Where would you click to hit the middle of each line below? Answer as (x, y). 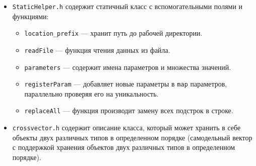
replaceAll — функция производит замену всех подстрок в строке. (129, 110)
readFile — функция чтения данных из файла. (97, 50)
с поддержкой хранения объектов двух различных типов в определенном (124, 147)
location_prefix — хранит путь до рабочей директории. (113, 33)
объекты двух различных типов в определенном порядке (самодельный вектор (132, 137)
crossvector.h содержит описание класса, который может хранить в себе (126, 128)
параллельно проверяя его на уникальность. (91, 93)
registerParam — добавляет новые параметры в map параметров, (126, 84)
